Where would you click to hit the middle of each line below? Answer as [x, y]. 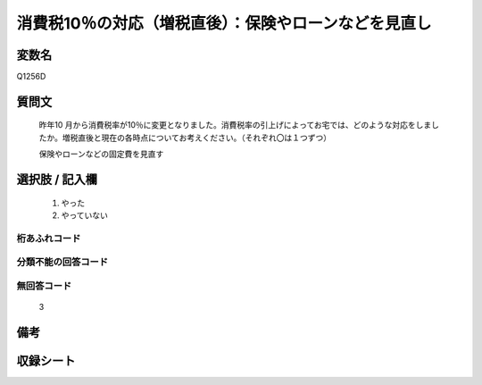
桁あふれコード [49, 239]
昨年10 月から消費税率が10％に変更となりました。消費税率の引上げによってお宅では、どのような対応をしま [235, 125]
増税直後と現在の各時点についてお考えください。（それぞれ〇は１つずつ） [197, 138]
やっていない [85, 215]
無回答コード [44, 286]
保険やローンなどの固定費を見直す [101, 154]
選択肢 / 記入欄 [57, 180]
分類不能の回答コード [62, 262]
